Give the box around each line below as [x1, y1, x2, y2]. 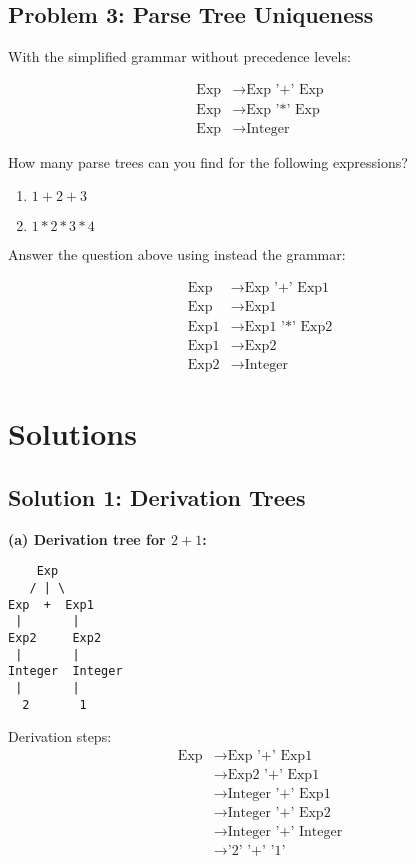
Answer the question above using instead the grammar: [8, 244, 346, 265]
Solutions [8, 413, 137, 454]
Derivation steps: [8, 726, 112, 747]
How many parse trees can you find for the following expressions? [8, 151, 408, 172]
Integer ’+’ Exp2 [227, 806, 331, 821]
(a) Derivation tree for [8, 528, 166, 549]
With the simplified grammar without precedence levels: [8, 46, 351, 67]
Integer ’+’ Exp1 [227, 786, 331, 801]
